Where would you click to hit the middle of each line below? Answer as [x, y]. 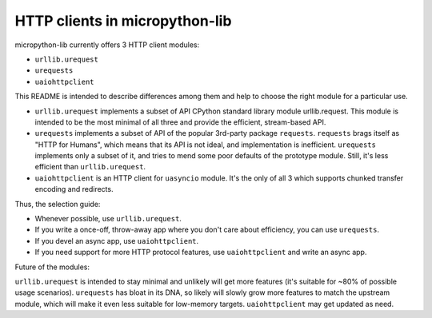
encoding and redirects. [74, 189]
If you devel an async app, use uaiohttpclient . [117, 240]
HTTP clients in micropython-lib [123, 21]
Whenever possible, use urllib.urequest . [108, 219]
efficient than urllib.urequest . [90, 167]
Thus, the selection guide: [58, 204]
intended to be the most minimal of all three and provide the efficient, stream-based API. [180, 122]
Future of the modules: [52, 267]
